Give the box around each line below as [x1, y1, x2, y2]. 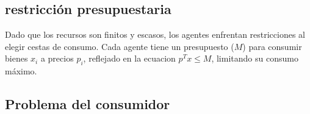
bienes [5, 52, 28, 65]
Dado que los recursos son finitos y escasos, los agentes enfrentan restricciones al [5, 28, 306, 41]
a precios [40, 52, 74, 65]
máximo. [5, 65, 37, 77]
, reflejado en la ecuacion [83, 52, 176, 65]
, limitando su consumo [211, 52, 298, 65]
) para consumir [242, 40, 302, 52]
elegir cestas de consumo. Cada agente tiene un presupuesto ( [5, 40, 234, 52]
